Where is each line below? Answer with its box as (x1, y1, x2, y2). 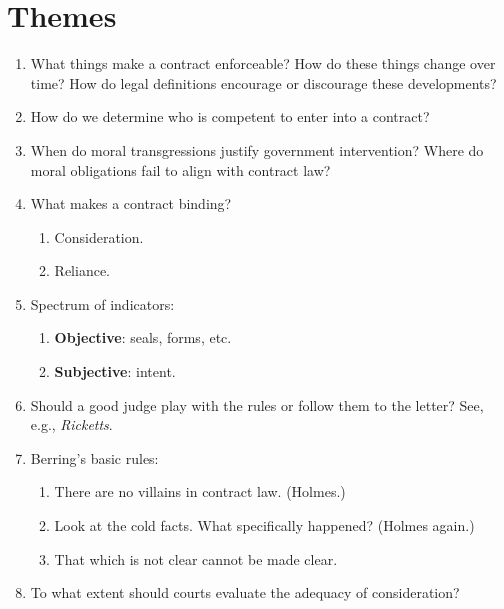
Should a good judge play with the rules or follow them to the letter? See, (30, 394, 484, 415)
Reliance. (54, 260, 111, 281)
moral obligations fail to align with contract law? (30, 159, 331, 180)
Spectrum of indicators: (30, 293, 175, 314)
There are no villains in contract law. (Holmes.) (54, 481, 346, 502)
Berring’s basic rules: (30, 447, 159, 468)
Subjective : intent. (54, 361, 176, 382)
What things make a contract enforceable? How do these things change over (30, 53, 496, 74)
